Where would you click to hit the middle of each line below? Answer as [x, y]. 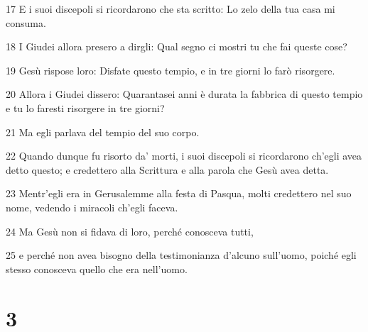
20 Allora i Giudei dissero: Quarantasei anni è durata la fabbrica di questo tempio [184, 94]
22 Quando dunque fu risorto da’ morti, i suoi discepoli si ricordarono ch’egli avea [184, 156]
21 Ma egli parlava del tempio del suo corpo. [103, 132]
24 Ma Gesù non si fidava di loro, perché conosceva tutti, [130, 231]
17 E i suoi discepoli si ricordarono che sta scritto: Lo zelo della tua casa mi [171, 9]
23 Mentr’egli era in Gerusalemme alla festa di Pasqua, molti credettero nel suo [179, 193]
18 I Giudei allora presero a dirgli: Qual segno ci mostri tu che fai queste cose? [177, 46]
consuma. [26, 22]
